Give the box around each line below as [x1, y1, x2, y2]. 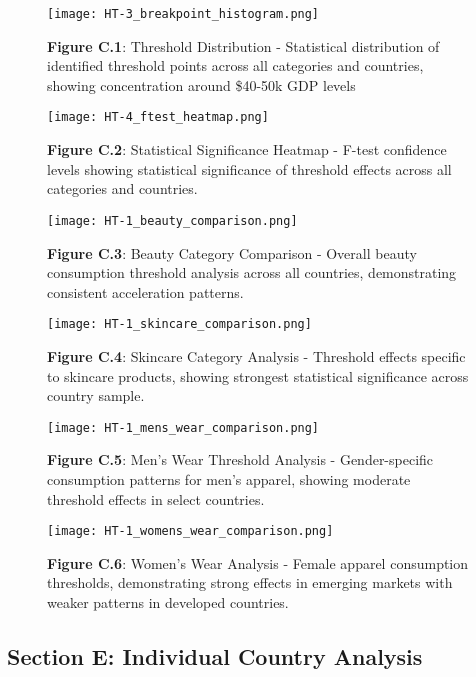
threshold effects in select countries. [47, 488, 265, 509]
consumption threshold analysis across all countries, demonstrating [47, 262, 457, 283]
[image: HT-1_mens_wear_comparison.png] [47, 420, 320, 435]
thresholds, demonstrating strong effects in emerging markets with [47, 572, 453, 593]
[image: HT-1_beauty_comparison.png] [47, 213, 298, 228]
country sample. [47, 385, 145, 406]
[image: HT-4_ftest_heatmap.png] [47, 110, 269, 125]
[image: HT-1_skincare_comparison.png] [47, 317, 312, 332]
